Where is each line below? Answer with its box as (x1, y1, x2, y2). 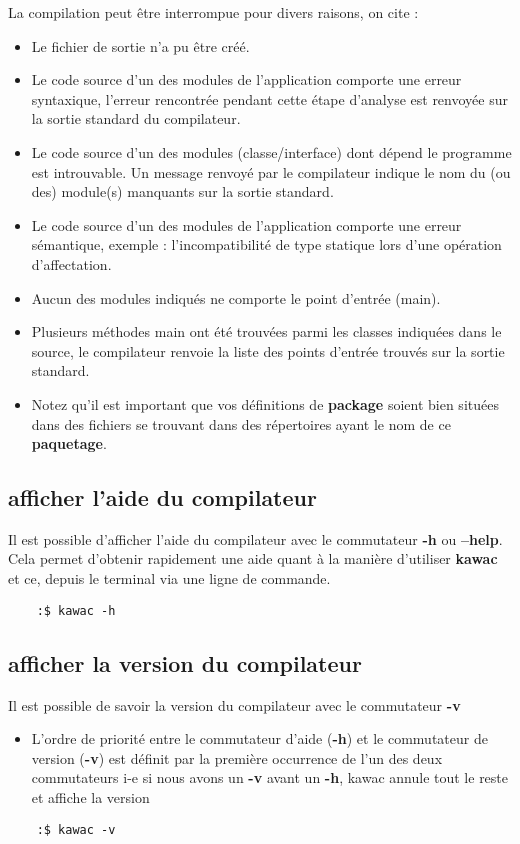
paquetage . (31, 433, 107, 454)
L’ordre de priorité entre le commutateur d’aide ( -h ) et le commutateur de (31, 728, 488, 749)
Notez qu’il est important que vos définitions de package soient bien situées (31, 393, 499, 414)
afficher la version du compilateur (8, 647, 362, 678)
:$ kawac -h (36, 603, 116, 618)
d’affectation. (31, 253, 112, 274)
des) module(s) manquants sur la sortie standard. (31, 181, 334, 202)
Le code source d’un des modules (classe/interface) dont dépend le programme (31, 141, 512, 162)
